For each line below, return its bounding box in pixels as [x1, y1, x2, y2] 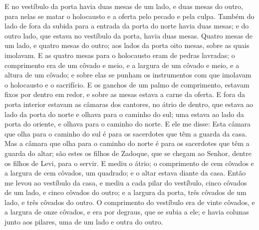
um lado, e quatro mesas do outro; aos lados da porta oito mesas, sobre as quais [4, 40, 250, 50]
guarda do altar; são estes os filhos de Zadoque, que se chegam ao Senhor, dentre [4, 147, 252, 158]
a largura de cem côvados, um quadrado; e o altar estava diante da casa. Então [4, 167, 246, 178]
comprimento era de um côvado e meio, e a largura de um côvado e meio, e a [4, 59, 240, 70]
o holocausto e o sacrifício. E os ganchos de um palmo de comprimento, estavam [4, 79, 250, 89]
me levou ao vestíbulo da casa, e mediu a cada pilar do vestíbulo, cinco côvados [4, 177, 247, 187]
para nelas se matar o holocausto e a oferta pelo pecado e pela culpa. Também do [4, 10, 255, 21]
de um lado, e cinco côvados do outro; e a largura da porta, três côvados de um [4, 187, 247, 197]
